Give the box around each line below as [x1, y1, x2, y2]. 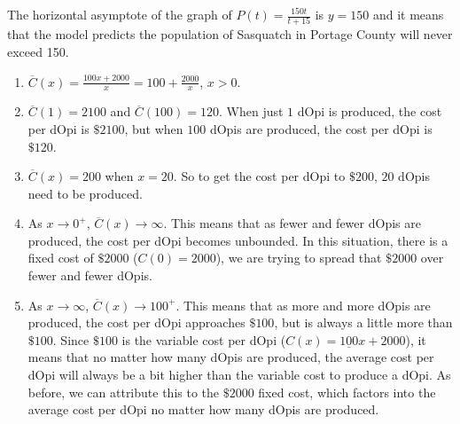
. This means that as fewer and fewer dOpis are [163, 214, 421, 232]
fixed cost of [27, 248, 94, 267]
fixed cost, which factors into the [258, 382, 436, 401]
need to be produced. [27, 184, 143, 202]
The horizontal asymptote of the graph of [7, 5, 232, 23]
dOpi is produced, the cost [297, 102, 442, 121]
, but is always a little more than [274, 313, 453, 332]
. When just [218, 102, 284, 121]
